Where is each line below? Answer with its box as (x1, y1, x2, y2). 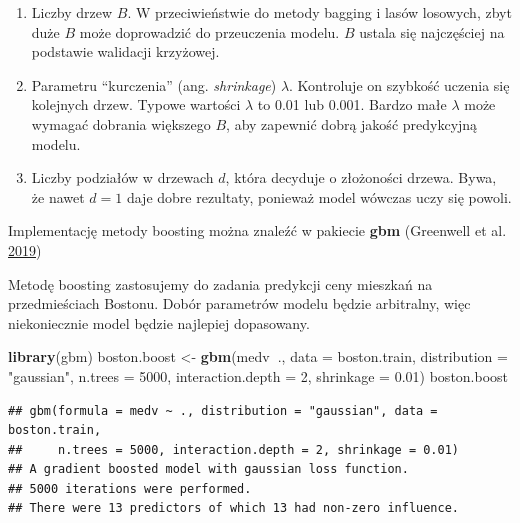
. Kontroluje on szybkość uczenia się (289, 74, 510, 95)
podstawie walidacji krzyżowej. (31, 41, 220, 62)
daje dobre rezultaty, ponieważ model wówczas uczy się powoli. (126, 186, 512, 207)
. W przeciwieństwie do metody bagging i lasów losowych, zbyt (127, 2, 512, 22)
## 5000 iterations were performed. (8, 481, 252, 496)
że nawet (31, 186, 85, 207)
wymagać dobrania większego (31, 113, 211, 134)
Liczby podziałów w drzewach (31, 167, 214, 188)
